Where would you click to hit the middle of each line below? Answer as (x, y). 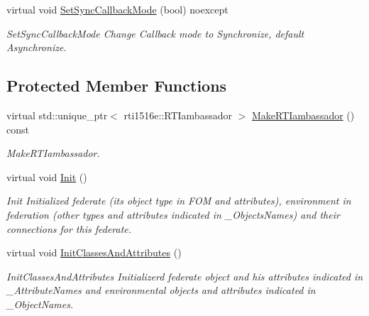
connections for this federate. (69, 228)
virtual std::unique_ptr (57, 115)
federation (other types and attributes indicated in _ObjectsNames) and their (173, 214)
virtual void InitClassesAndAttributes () (94, 252)
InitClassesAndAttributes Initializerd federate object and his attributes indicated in (185, 276)
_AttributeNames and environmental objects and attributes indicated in (161, 290)
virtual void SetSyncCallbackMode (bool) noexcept (117, 9)
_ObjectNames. (40, 304)
